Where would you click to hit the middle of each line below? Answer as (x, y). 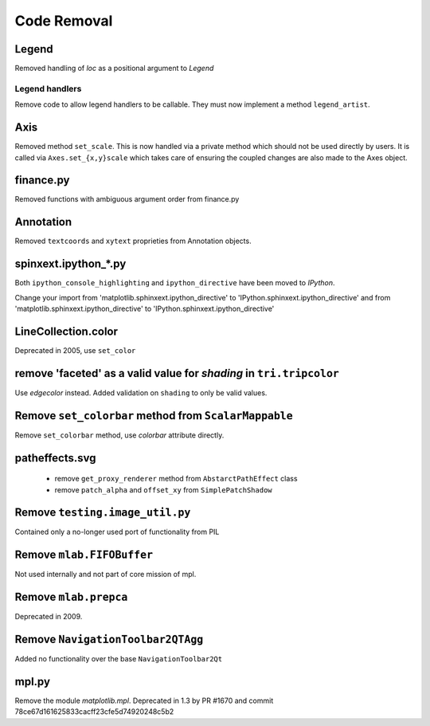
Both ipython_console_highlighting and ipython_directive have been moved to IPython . (175, 283)
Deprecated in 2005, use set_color (75, 350)
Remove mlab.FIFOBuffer (84, 555)
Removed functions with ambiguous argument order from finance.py (127, 199)
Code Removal (64, 21)
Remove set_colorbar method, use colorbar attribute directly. (119, 435)
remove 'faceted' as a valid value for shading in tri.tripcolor (177, 373)
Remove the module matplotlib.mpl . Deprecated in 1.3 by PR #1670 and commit (144, 700)
